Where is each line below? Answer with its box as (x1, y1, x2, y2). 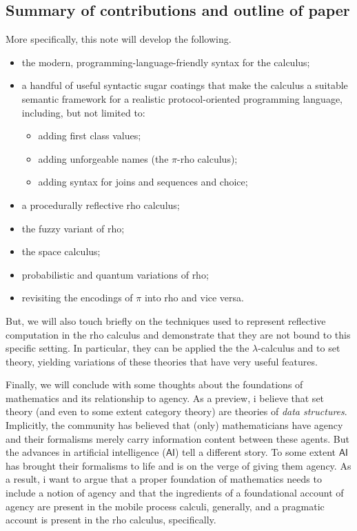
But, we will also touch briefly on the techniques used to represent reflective (6, 313, 326, 328)
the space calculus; (21, 244, 101, 259)
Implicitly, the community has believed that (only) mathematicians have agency (6, 418, 343, 432)
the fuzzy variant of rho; (21, 221, 125, 235)
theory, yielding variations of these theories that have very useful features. (6, 354, 318, 368)
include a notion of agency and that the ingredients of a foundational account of (6, 485, 344, 500)
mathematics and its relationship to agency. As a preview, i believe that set (6, 390, 325, 405)
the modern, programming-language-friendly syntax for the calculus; (21, 54, 310, 69)
